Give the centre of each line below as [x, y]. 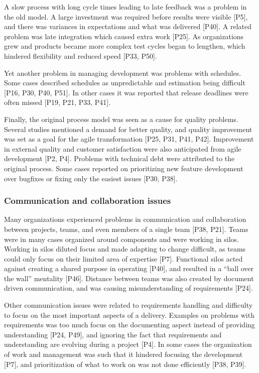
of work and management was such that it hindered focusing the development [123, 354]
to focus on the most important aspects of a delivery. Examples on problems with [129, 315]
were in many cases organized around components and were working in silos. [121, 239]
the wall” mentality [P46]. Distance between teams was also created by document [129, 278]
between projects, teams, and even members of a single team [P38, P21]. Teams [126, 229]
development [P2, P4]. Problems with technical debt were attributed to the [119, 158]
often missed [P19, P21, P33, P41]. [57, 102]
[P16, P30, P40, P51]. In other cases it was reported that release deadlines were [126, 92]
